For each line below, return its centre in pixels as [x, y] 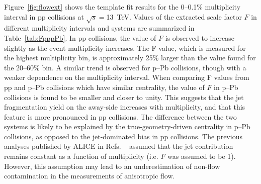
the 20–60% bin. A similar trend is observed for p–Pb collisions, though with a [125, 67]
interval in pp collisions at [44, 16]
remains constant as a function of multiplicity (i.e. [81, 156]
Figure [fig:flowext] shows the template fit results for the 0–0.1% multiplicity [122, 7]
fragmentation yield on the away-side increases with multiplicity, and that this [125, 107]
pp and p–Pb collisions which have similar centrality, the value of [104, 87]
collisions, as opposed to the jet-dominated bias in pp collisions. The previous [123, 136]
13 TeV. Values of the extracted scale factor [174, 16]
